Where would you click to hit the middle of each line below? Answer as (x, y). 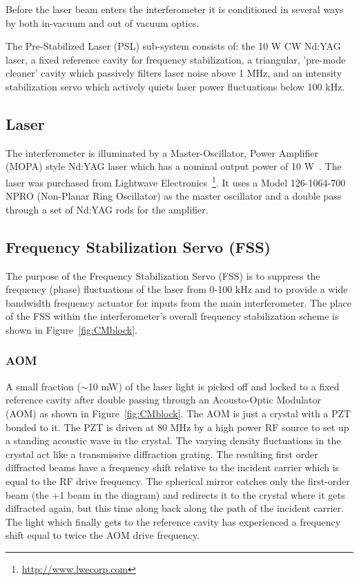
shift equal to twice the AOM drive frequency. (103, 535)
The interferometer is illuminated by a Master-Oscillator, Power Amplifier (162, 152)
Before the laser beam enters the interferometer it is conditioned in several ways (175, 9)
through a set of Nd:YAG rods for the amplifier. (107, 209)
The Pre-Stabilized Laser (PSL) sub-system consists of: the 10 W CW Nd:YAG (173, 46)
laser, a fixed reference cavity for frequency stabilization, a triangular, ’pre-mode (176, 59)
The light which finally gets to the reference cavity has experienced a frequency (173, 521)
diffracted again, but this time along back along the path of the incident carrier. (175, 508)
